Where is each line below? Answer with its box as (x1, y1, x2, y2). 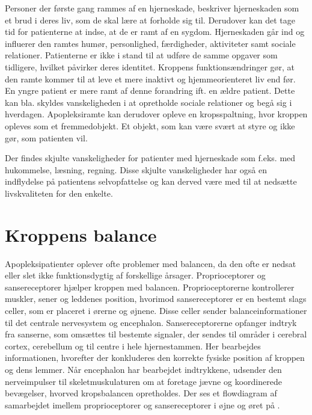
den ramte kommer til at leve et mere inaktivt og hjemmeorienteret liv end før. (5, 72, 296, 85)
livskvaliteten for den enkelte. (5, 186, 113, 199)
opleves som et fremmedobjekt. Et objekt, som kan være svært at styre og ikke (5, 119, 295, 132)
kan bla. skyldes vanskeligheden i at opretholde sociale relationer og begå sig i (5, 96, 292, 108)
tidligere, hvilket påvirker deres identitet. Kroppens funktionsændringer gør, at (5, 60, 295, 73)
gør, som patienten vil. (5, 131, 88, 144)
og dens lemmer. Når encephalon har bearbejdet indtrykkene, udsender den (5, 363, 282, 375)
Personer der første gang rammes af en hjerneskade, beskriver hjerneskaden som (5, 2, 299, 14)
